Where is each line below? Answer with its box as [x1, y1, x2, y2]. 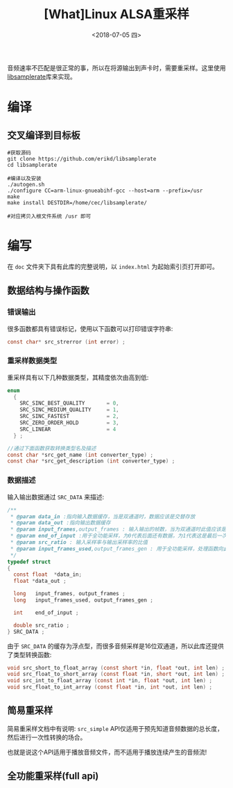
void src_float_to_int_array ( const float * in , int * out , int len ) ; [7, 684, 213, 691]
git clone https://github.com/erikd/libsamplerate [7, 155, 157, 162]
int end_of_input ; [13, 609, 79, 616]
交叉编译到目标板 [7, 129, 80, 141]
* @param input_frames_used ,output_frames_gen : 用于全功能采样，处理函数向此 [10, 545, 229, 552]
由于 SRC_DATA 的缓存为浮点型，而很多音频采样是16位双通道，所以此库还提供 [7, 641, 224, 650]
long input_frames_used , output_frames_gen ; [13, 597, 154, 604]
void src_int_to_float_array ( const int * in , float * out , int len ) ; [7, 677, 213, 684]
